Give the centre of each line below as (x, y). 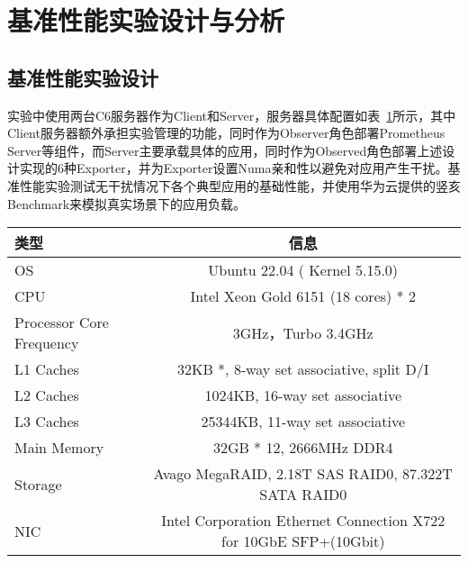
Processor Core (62, 322)
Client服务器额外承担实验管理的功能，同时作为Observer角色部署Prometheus (226, 133)
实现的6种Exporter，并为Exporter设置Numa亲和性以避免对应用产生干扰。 (234, 168)
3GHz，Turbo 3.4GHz (303, 333)
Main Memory (59, 448)
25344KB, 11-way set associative (303, 422)
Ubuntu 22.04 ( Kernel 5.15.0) (303, 270)
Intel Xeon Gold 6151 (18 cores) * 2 (303, 296)
